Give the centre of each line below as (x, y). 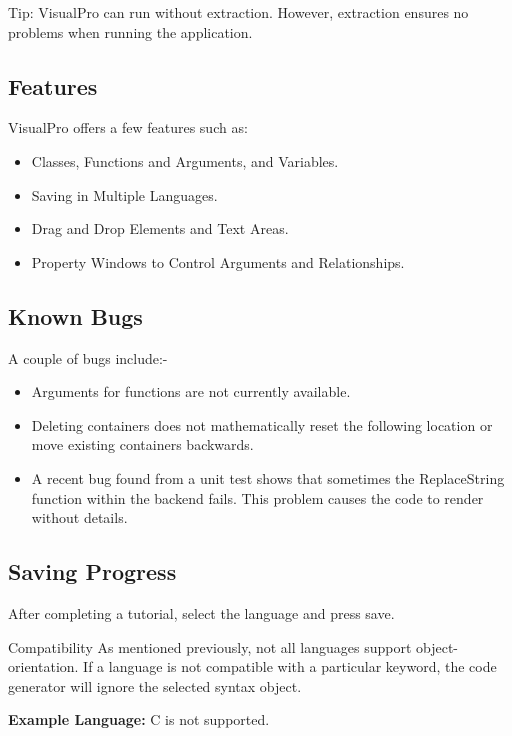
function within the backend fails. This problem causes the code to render (257, 497)
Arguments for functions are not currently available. (191, 391)
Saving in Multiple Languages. (124, 194)
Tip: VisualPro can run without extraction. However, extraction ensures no (238, 12)
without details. (79, 517)
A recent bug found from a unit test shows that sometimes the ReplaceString (268, 477)
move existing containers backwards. (142, 444)
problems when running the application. (130, 31)
